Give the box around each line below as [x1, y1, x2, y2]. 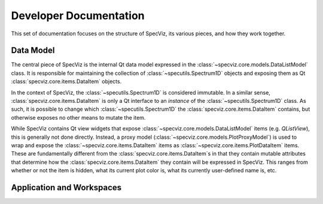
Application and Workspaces [11, 182, 122, 193]
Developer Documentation [11, 9, 145, 22]
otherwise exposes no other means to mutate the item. [11, 114, 146, 121]
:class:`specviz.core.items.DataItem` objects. [11, 78, 122, 85]
